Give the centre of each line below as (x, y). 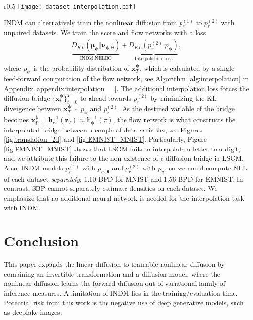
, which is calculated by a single (187, 67)
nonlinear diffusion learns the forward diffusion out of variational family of (115, 283)
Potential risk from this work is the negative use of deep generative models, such (124, 302)
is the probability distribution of (81, 67)
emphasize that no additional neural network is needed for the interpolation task (124, 198)
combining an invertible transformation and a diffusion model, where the (112, 273)
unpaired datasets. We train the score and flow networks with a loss (105, 32)
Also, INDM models (34, 167)
